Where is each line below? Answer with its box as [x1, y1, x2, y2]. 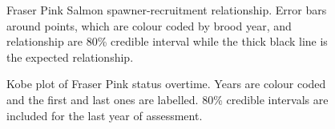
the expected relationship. [6, 48, 134, 65]
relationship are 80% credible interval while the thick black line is [6, 33, 328, 50]
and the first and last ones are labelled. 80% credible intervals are [6, 91, 329, 107]
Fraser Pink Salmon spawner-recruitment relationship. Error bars [6, 2, 327, 18]
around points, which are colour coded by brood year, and [6, 17, 292, 34]
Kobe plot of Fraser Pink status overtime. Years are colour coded [6, 75, 326, 92]
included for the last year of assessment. [6, 107, 203, 123]
